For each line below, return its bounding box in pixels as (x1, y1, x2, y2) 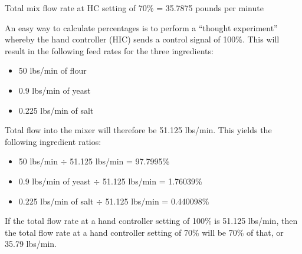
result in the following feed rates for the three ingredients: (5, 44, 214, 57)
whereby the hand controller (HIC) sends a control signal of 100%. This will (5, 33, 280, 45)
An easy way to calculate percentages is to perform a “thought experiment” (5, 21, 278, 34)
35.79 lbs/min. (5, 237, 57, 250)
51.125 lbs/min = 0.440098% (105, 194, 209, 207)
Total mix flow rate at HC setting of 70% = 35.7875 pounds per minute (5, 2, 264, 14)
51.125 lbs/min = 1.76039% (102, 174, 202, 187)
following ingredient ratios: (5, 135, 101, 147)
